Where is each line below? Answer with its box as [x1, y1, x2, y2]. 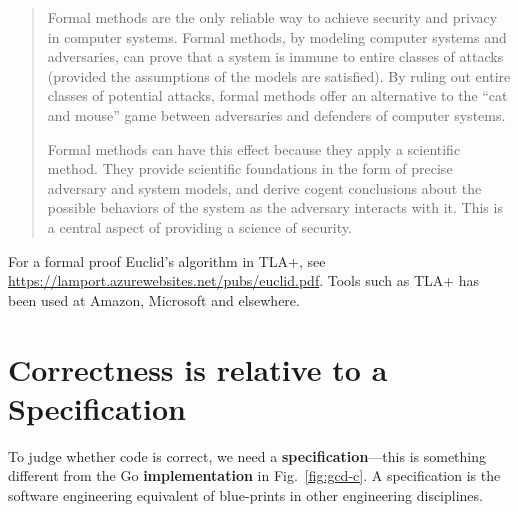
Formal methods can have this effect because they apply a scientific [47, 138, 461, 159]
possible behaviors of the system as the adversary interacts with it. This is [47, 197, 503, 218]
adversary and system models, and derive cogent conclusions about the [47, 177, 482, 198]
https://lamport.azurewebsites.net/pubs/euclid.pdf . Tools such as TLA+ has [8, 270, 480, 291]
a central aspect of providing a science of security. [47, 216, 352, 237]
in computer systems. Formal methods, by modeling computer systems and [47, 26, 507, 47]
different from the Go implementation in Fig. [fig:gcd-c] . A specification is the [8, 465, 501, 486]
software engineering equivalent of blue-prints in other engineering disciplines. [8, 484, 483, 505]
